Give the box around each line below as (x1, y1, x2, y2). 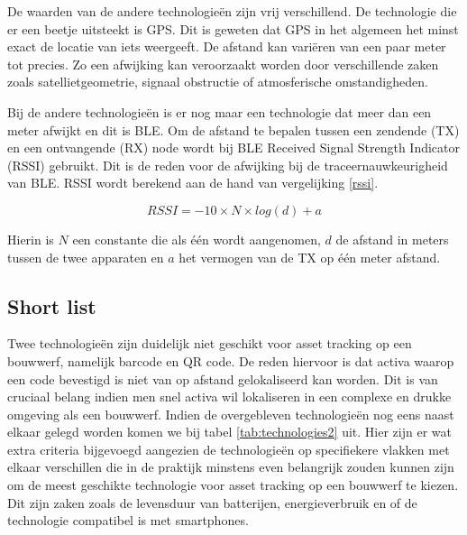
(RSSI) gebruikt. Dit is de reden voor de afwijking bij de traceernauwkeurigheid (7, 155, 448, 174)
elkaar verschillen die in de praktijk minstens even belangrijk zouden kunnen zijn (7, 457, 454, 476)
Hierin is (7, 229, 54, 248)
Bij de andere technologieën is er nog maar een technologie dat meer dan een (7, 102, 432, 121)
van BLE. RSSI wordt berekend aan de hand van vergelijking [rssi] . (7, 173, 379, 192)
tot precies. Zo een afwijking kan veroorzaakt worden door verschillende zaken (7, 54, 439, 73)
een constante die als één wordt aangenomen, (72, 229, 321, 248)
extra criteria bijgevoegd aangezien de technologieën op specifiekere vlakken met (7, 439, 450, 458)
